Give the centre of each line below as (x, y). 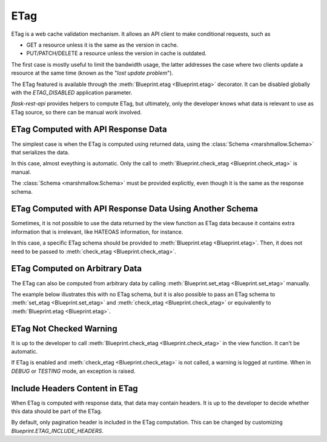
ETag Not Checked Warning (64, 328)
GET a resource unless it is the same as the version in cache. (102, 45)
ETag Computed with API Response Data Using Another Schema (135, 209)
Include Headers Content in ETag (75, 388)
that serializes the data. (40, 152)
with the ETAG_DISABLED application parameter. (72, 92)
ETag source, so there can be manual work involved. (77, 112)
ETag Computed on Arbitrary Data (77, 269)
